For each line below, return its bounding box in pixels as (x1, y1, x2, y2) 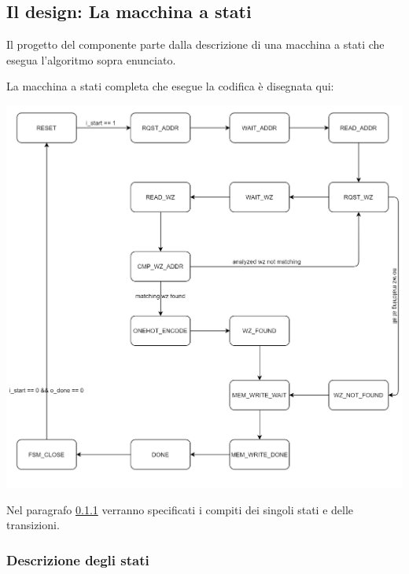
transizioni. (6, 517, 60, 533)
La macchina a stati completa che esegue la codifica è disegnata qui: (6, 78, 334, 94)
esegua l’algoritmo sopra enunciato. (6, 51, 176, 68)
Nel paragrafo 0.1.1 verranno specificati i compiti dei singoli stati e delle (6, 501, 354, 517)
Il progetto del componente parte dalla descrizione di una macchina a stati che (6, 36, 385, 53)
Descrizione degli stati (6, 550, 149, 569)
